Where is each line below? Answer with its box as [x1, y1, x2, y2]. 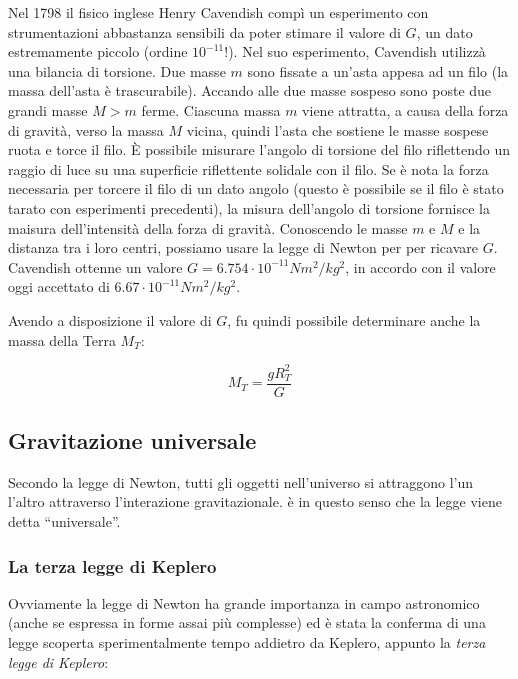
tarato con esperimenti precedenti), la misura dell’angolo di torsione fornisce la [8, 197, 490, 218]
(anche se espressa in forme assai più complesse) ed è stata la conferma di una [8, 612, 486, 633]
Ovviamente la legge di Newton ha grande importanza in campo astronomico [8, 592, 480, 613]
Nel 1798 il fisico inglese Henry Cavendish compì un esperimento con [8, 2, 429, 22]
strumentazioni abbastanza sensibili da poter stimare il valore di [8, 21, 401, 42]
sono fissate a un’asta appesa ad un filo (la [247, 60, 509, 81]
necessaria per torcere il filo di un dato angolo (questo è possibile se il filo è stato [8, 178, 504, 199]
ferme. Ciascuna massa [141, 99, 281, 120]
